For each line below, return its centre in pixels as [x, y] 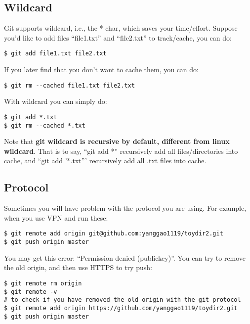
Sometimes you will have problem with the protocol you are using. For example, [125, 208]
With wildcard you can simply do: [56, 101]
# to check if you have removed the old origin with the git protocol [123, 300]
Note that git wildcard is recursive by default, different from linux [117, 141]
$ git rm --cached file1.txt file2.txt [69, 85]
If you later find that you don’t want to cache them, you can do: [101, 69]
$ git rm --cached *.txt [45, 125]
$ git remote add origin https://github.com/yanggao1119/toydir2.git [121, 308]
